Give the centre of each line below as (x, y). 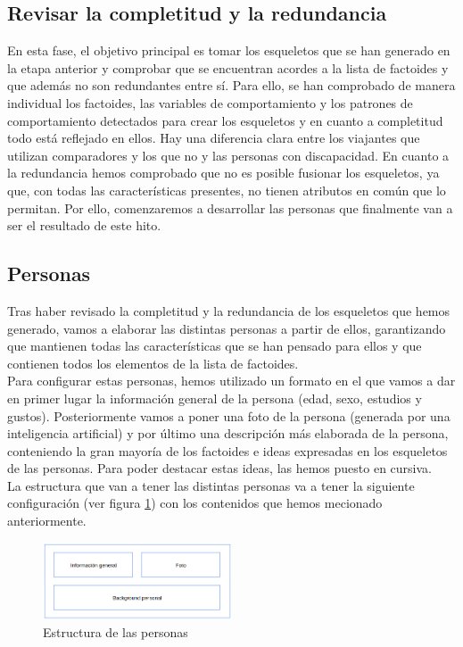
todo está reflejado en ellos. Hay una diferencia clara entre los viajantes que (214, 138)
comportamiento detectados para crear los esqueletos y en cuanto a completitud (225, 120)
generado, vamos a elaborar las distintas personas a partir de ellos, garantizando (227, 328)
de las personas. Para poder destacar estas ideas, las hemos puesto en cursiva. (220, 468)
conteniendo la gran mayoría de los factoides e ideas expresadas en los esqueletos (227, 450)
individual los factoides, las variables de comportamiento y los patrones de (210, 102)
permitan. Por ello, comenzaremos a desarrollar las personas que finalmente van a (230, 207)
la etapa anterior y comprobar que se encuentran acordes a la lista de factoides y (228, 67)
